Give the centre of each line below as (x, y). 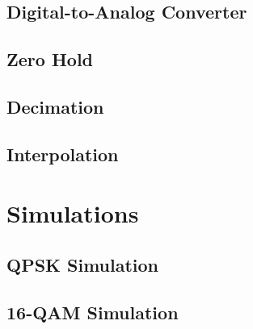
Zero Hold (50, 59)
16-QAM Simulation (93, 312)
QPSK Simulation (83, 264)
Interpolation (63, 154)
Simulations (73, 213)
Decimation (55, 106)
